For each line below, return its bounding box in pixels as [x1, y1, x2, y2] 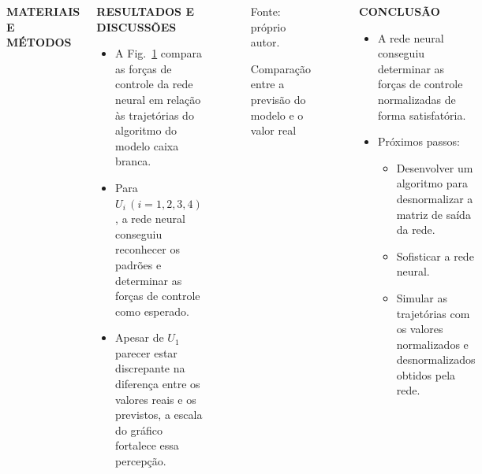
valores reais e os [115, 391, 196, 407]
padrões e [115, 256, 162, 272]
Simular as [396, 289, 447, 306]
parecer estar [115, 344, 177, 361]
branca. [115, 153, 151, 169]
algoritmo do [115, 122, 177, 139]
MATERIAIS [6, 3, 80, 19]
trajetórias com [396, 305, 470, 321]
